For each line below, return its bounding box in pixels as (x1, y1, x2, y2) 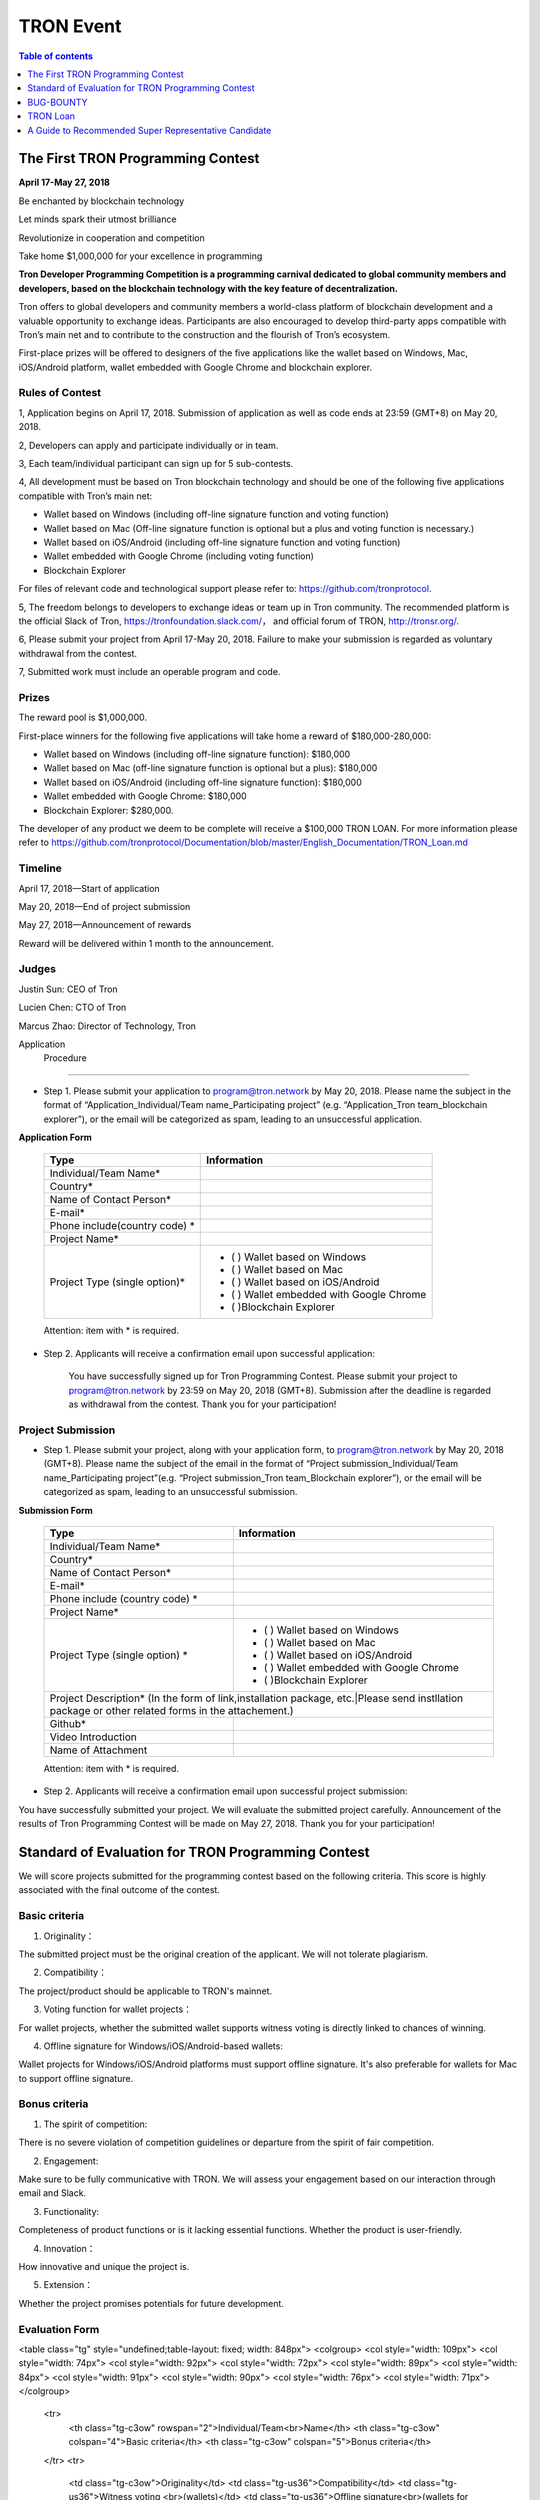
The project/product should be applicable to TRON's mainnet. (18, 1985, 273, 1997)
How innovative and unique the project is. (18, 2260, 190, 2272)
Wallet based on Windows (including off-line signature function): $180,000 (43, 748, 351, 760)
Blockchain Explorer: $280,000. (43, 804, 174, 816)
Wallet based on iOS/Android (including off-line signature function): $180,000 (43, 776, 362, 788)
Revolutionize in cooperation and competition (18, 231, 205, 244)
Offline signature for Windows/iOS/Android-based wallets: (43, 2040, 284, 2052)
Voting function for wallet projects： (43, 2003, 192, 2015)
